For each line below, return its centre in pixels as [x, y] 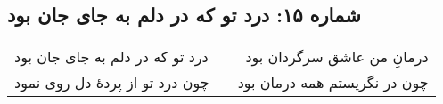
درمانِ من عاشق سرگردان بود [337, 57]
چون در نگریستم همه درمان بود [333, 83]
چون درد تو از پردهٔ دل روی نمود [112, 83]
